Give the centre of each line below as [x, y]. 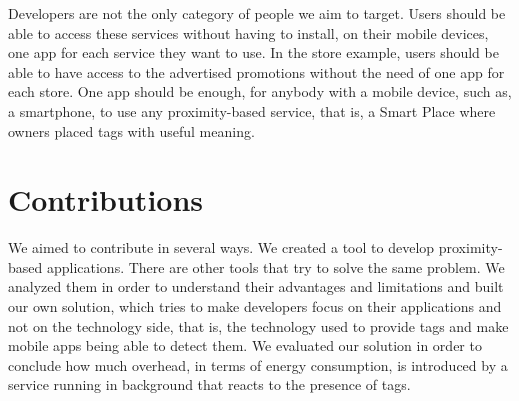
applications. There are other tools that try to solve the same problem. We [275, 266]
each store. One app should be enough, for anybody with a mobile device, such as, [260, 91]
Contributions [106, 199]
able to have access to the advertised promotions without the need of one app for [256, 71]
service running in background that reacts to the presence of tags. [209, 384]
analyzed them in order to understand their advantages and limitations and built [256, 286]
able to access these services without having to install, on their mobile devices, [248, 32]
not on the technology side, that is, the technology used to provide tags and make [258, 325]
